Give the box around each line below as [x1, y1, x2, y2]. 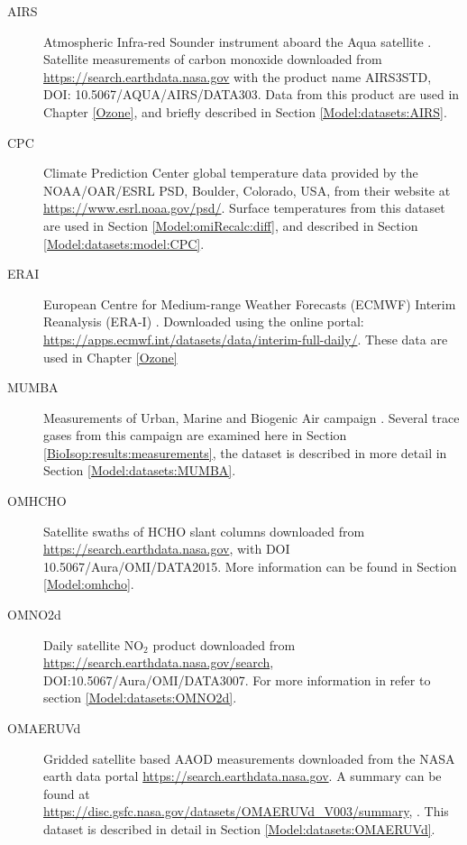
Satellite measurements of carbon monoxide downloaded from [43, 50, 382, 69]
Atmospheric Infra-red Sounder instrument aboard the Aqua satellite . [43, 32, 432, 51]
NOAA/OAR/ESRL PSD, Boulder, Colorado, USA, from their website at [43, 180, 451, 199]
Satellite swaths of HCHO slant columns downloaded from [43, 521, 365, 540]
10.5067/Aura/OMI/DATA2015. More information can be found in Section [43, 556, 457, 575]
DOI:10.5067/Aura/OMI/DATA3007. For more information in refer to [43, 670, 431, 689]
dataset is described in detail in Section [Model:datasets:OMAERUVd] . [43, 819, 435, 838]
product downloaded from [152, 635, 296, 654]
